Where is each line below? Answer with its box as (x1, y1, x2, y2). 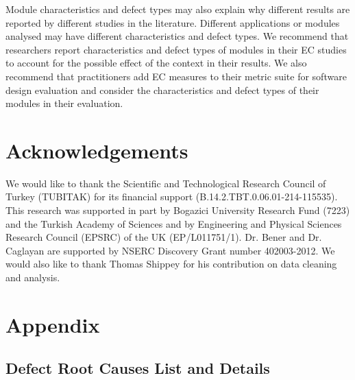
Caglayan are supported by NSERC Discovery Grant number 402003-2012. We (5, 243, 335, 257)
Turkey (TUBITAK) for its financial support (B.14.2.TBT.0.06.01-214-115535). (5, 189, 338, 204)
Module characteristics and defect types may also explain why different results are (5, 2, 350, 16)
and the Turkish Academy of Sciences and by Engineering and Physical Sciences (5, 216, 342, 230)
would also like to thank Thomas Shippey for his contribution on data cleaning (5, 257, 337, 271)
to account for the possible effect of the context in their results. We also (5, 56, 307, 70)
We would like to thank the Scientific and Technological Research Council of (5, 176, 326, 190)
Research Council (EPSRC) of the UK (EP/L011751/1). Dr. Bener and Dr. (5, 230, 322, 244)
